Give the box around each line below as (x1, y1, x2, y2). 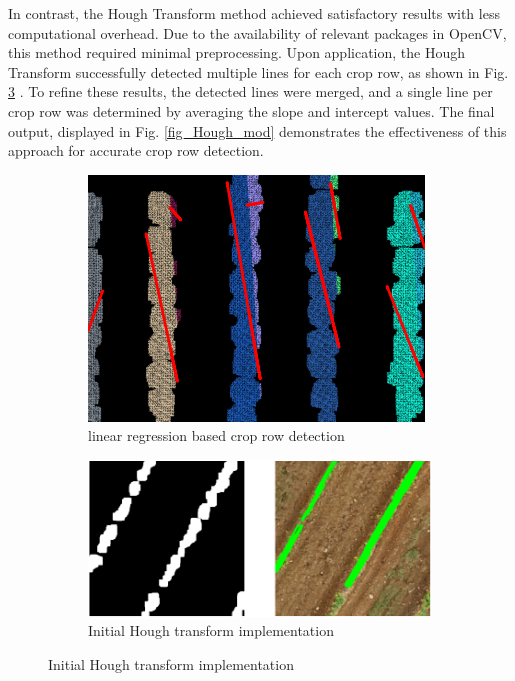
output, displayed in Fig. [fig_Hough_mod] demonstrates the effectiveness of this (8, 120, 507, 141)
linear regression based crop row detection (88, 425, 345, 446)
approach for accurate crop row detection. (8, 140, 264, 161)
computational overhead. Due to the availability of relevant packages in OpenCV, (8, 22, 507, 43)
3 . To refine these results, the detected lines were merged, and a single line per (8, 81, 493, 102)
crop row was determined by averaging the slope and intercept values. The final (8, 100, 495, 121)
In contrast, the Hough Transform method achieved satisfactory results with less (8, 3, 500, 23)
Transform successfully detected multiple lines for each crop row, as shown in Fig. (8, 61, 509, 82)
